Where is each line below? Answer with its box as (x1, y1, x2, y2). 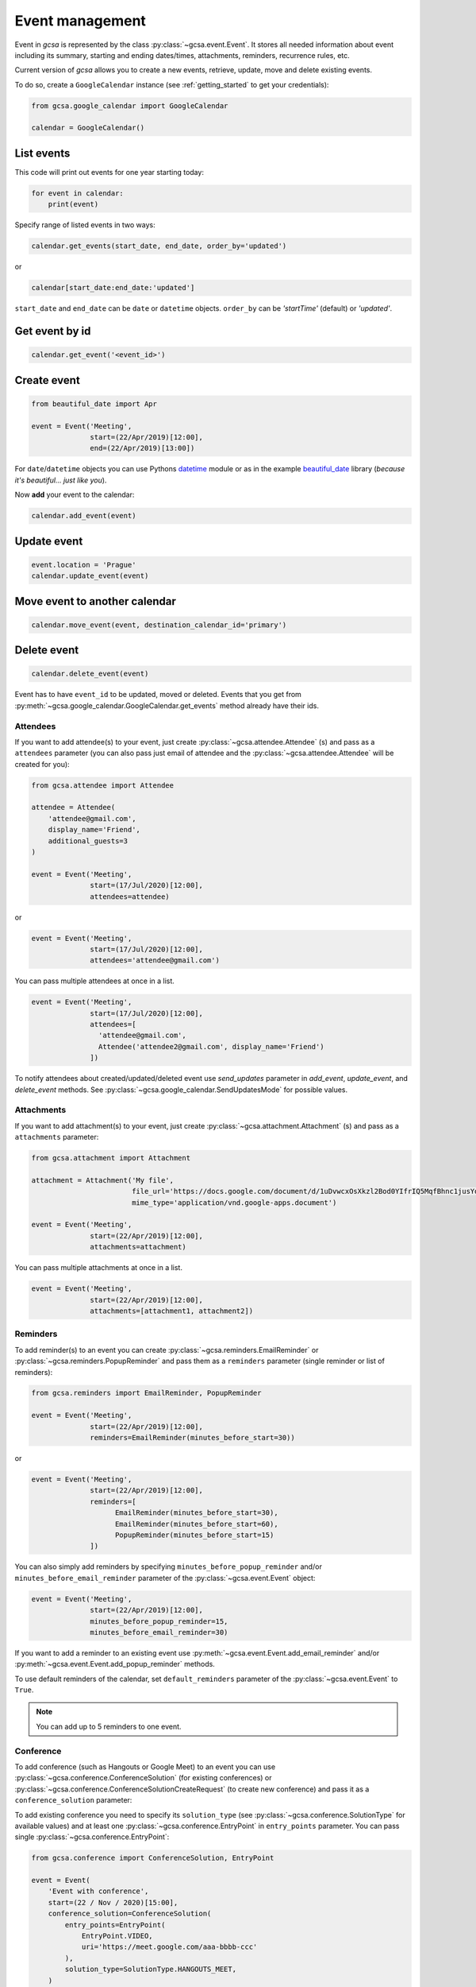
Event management (14, 12, 147, 29)
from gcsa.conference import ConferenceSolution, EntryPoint (31, 1853, 274, 1863)
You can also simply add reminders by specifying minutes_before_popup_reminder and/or (14, 1562, 323, 1571)
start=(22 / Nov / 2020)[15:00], (48, 1898, 178, 1907)
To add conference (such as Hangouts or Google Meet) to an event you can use (14, 1761, 276, 1772)
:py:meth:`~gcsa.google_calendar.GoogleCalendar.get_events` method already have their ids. (14, 700, 319, 711)
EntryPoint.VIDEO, (81, 1931, 154, 1941)
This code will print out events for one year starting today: (14, 167, 204, 176)
